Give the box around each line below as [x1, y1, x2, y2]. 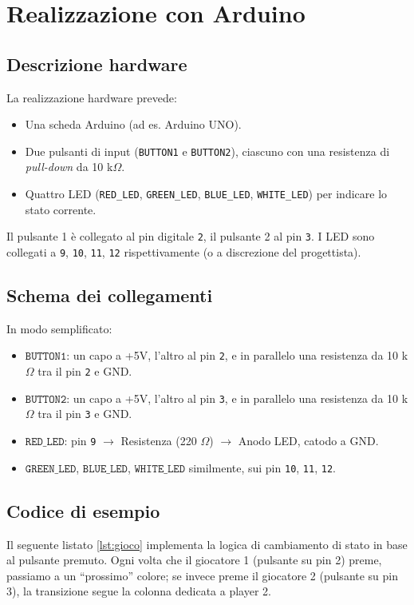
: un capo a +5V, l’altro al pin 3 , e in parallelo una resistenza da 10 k [66, 389, 408, 406]
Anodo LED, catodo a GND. [238, 432, 379, 448]
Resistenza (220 [120, 432, 197, 448]
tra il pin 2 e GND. [37, 363, 132, 380]
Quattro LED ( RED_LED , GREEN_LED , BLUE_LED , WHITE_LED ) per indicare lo [25, 185, 388, 202]
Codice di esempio [6, 498, 160, 523]
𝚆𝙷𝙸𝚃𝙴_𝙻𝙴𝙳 [134, 463, 185, 475]
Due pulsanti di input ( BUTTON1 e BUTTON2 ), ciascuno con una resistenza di [25, 142, 390, 159]
